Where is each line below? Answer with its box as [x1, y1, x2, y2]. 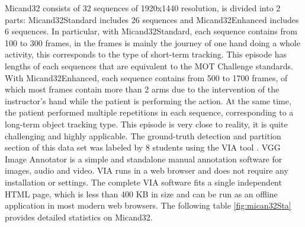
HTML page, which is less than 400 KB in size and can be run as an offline [5, 187, 278, 200]
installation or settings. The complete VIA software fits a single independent [5, 175, 282, 188]
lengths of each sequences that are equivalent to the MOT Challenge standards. [5, 59, 293, 72]
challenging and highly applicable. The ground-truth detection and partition [5, 129, 281, 142]
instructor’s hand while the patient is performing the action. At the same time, [5, 94, 291, 107]
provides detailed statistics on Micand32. [5, 210, 153, 223]
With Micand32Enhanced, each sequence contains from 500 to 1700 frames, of [5, 71, 288, 84]
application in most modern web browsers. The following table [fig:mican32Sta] [5, 199, 291, 212]
